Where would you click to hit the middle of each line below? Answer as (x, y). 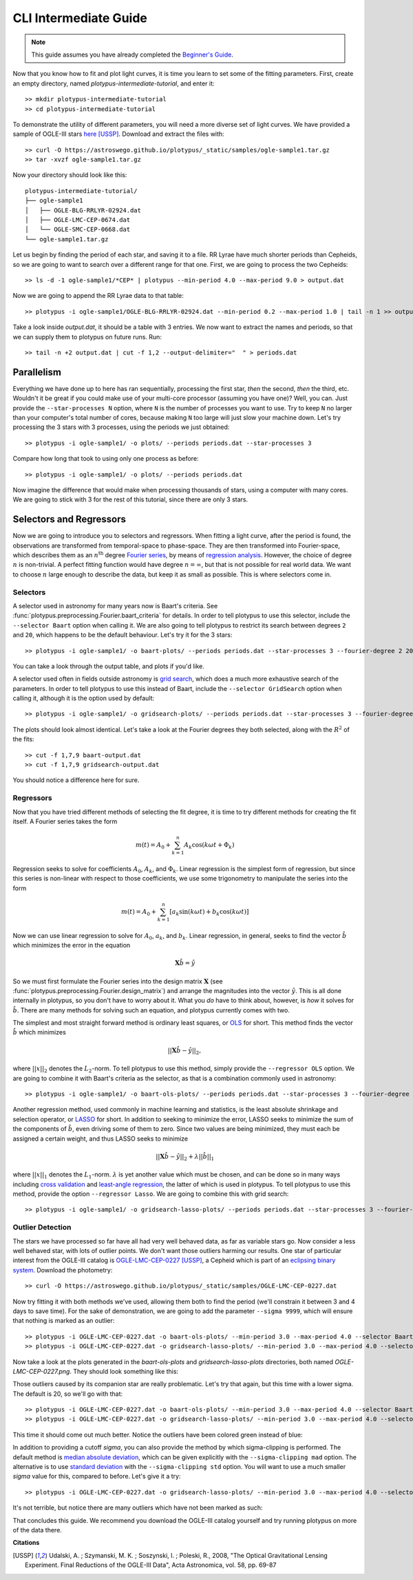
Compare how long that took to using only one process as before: (106, 459)
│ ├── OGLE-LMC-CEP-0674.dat (78, 220)
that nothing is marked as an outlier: (64, 1321)
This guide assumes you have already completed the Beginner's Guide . (132, 54)
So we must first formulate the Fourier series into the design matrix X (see (118, 981)
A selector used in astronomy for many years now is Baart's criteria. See (115, 606)
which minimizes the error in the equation (72, 945)
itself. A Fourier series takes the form (65, 821)
